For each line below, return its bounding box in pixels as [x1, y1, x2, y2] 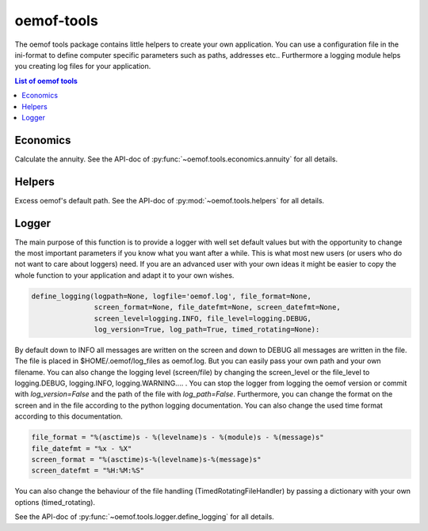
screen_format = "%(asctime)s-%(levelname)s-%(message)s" [31, 455, 262, 465]
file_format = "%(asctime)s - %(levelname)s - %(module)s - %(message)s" [31, 433, 324, 442]
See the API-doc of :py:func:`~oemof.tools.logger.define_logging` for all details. [14, 512, 275, 522]
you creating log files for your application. [14, 62, 151, 71]
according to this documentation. [14, 412, 123, 421]
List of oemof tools [14, 76, 78, 85]
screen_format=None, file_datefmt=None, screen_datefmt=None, [94, 303, 341, 312]
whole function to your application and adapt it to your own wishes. [14, 270, 235, 280]
